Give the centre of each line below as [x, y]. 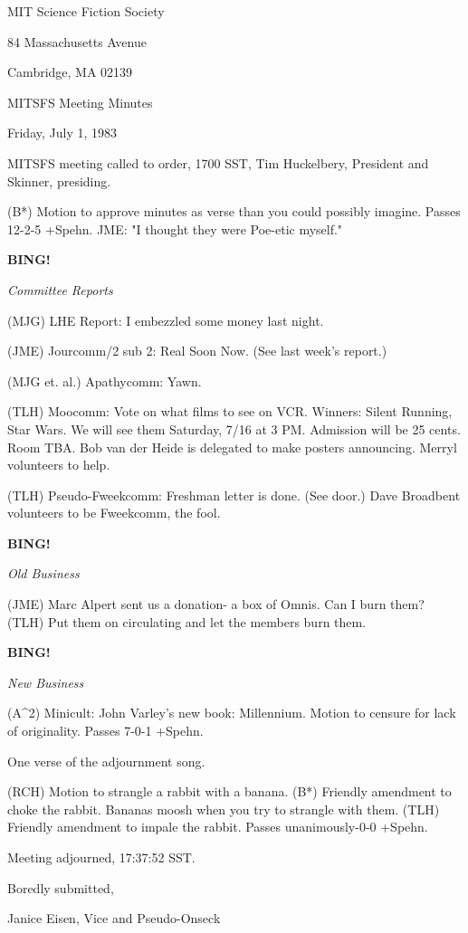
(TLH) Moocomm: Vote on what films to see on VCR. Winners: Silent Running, [230, 411]
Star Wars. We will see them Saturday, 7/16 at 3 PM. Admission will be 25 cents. [234, 428]
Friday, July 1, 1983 [62, 133]
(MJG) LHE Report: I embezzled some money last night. [166, 320]
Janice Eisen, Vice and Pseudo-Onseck [114, 918]
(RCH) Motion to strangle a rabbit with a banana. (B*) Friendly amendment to [229, 791]
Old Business [43, 573]
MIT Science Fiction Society [86, 11]
